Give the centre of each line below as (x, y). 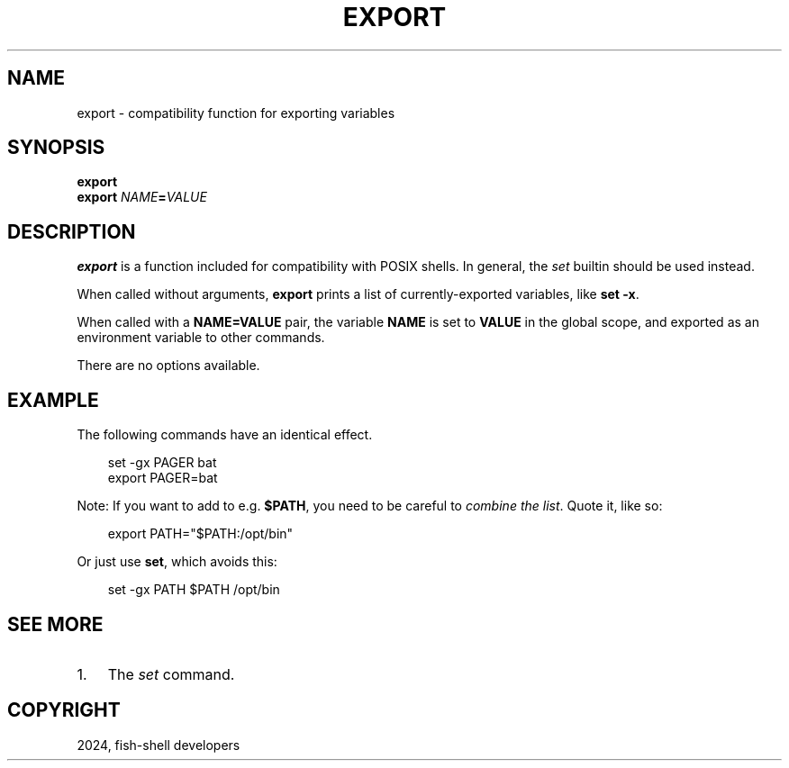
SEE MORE (55, 624)
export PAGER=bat (163, 478)
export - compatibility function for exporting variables (236, 113)
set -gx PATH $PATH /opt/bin (194, 590)
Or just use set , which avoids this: (177, 562)
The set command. (171, 674)
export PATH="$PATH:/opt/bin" (200, 534)
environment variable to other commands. (201, 338)
